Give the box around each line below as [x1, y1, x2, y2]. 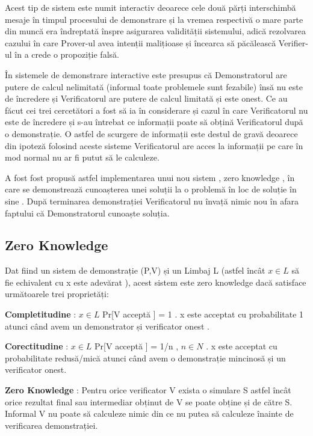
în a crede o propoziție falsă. [14, 48, 119, 61]
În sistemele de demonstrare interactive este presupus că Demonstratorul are [5, 68, 287, 81]
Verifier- [278, 36, 308, 49]
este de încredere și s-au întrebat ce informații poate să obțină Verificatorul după [5, 115, 303, 128]
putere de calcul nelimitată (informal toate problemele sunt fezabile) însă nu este [5, 80, 303, 93]
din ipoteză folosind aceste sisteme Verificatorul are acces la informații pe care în [5, 139, 303, 152]
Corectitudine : [5, 340, 69, 352]
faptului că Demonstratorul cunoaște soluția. [5, 206, 170, 219]
